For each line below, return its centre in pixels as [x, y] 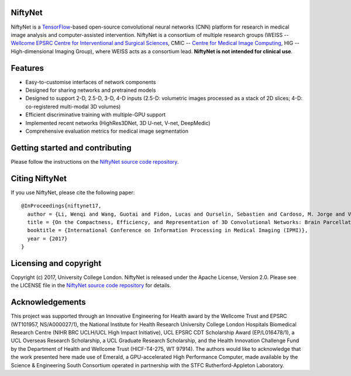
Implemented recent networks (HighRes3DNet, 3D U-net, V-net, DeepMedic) [118, 123]
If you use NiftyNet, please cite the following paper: [73, 192]
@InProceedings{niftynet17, [61, 206]
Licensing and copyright [56, 263]
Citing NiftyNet [39, 178]
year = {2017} [47, 239]
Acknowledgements [48, 302]
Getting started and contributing [71, 148]
